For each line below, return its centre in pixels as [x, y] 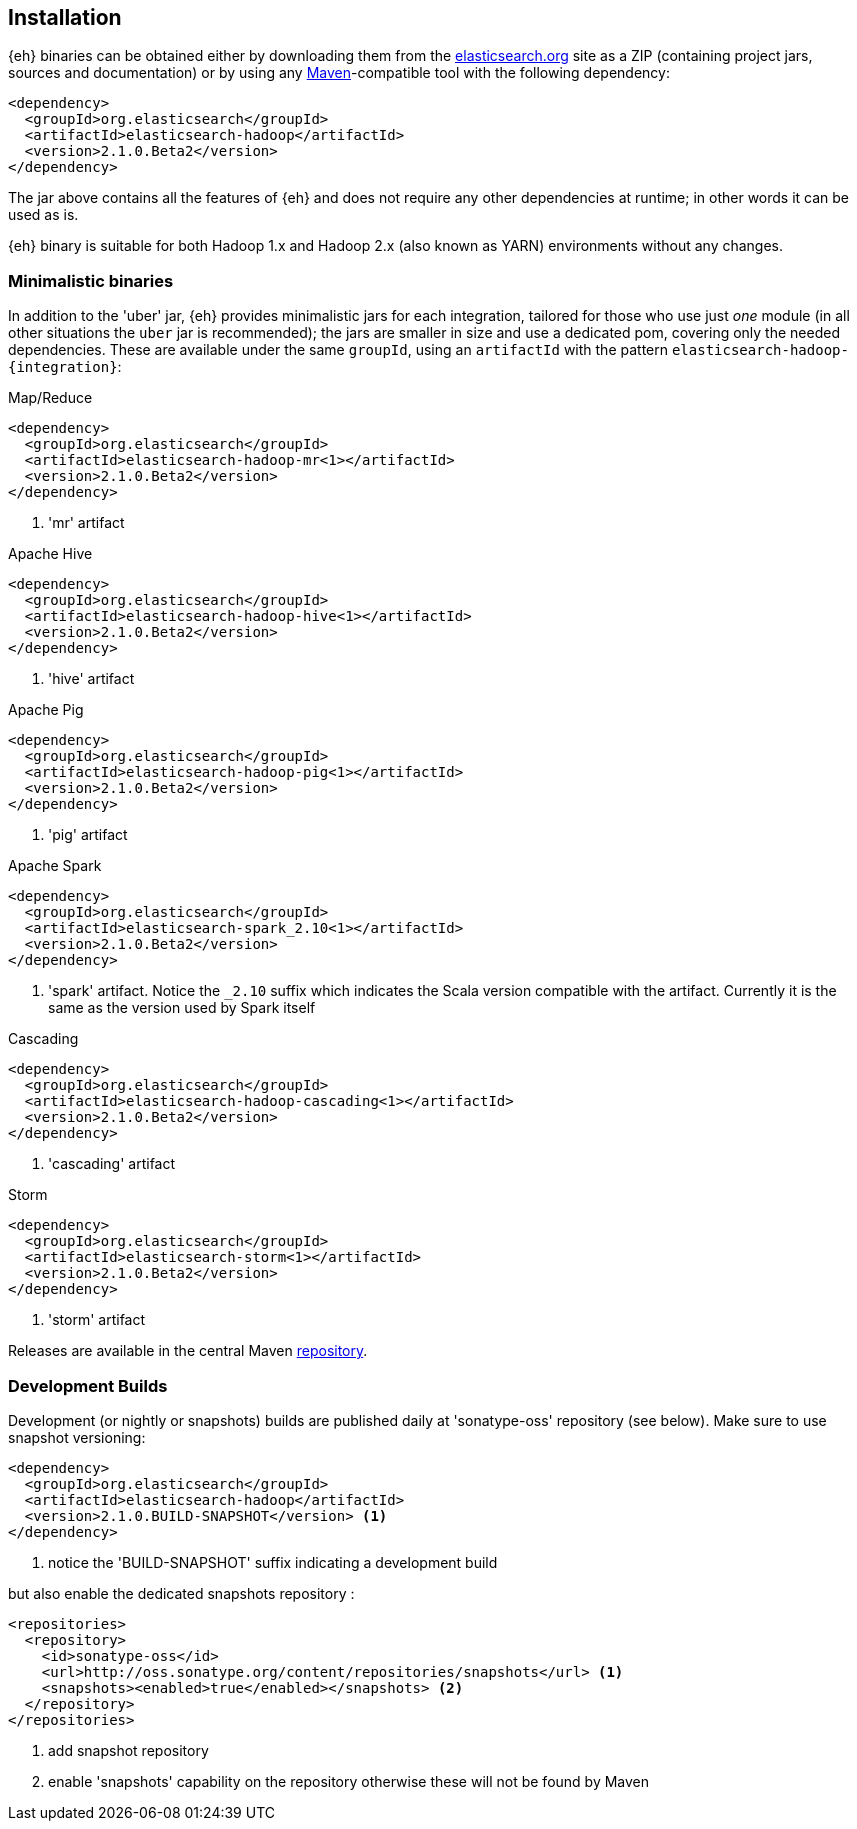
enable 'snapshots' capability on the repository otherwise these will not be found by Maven [349, 1781]
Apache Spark [55, 866]
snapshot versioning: [77, 1437]
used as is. [43, 215]
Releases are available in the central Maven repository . [188, 1351]
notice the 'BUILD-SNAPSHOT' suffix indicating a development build [273, 1562]
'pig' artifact [88, 835]
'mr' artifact [86, 523]
